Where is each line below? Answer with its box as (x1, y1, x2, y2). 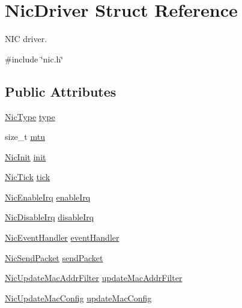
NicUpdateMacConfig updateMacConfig (5, 291, 152, 304)
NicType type (5, 110, 55, 122)
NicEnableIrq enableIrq (5, 190, 91, 203)
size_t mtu (5, 130, 45, 143)
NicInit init (5, 150, 46, 163)
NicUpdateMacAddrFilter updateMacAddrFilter (5, 271, 183, 284)
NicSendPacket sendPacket (5, 251, 103, 264)
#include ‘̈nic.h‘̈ (5, 52, 64, 65)
